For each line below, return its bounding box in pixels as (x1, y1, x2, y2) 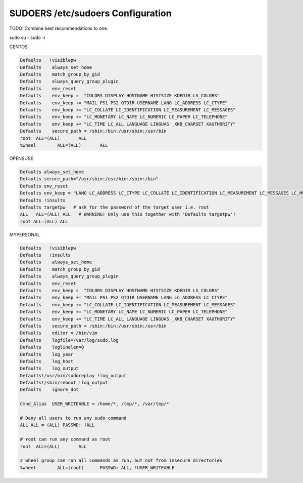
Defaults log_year (20, 351, 74, 357)
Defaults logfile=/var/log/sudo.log (20, 337, 119, 343)
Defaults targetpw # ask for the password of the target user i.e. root (20, 204, 210, 210)
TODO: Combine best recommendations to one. (9, 25, 109, 31)
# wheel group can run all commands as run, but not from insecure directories (20, 458, 223, 463)
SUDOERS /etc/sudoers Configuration (9, 8, 172, 19)
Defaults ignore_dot (20, 387, 79, 392)
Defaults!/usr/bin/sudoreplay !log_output (20, 373, 127, 378)
